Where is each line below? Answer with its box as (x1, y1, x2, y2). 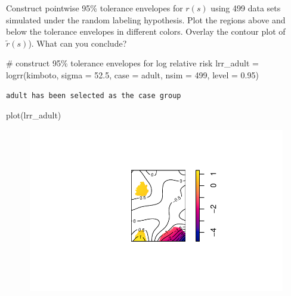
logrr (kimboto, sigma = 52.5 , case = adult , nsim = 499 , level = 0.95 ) (6, 68, 259, 81)
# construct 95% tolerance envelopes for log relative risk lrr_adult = (6, 57, 259, 69)
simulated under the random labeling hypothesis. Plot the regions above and (6, 13, 286, 26)
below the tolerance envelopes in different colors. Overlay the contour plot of (6, 25, 286, 38)
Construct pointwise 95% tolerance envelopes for (6, 2, 183, 14)
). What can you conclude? (28, 36, 127, 49)
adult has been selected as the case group (6, 91, 181, 100)
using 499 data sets (210, 2, 281, 14)
